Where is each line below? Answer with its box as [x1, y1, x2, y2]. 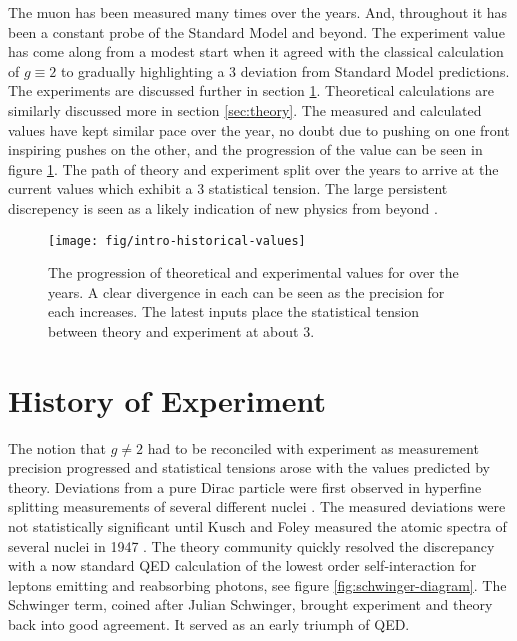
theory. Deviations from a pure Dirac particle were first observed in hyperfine [8, 476, 482, 497]
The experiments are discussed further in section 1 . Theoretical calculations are [8, 80, 495, 101]
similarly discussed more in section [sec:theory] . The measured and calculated [8, 99, 482, 120]
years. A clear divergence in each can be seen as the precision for [48, 281, 445, 302]
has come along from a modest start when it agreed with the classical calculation [8, 41, 504, 62]
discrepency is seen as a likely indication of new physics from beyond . [8, 197, 438, 218]
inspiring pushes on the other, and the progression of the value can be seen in [8, 139, 483, 160]
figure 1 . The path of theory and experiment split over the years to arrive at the [8, 158, 499, 179]
